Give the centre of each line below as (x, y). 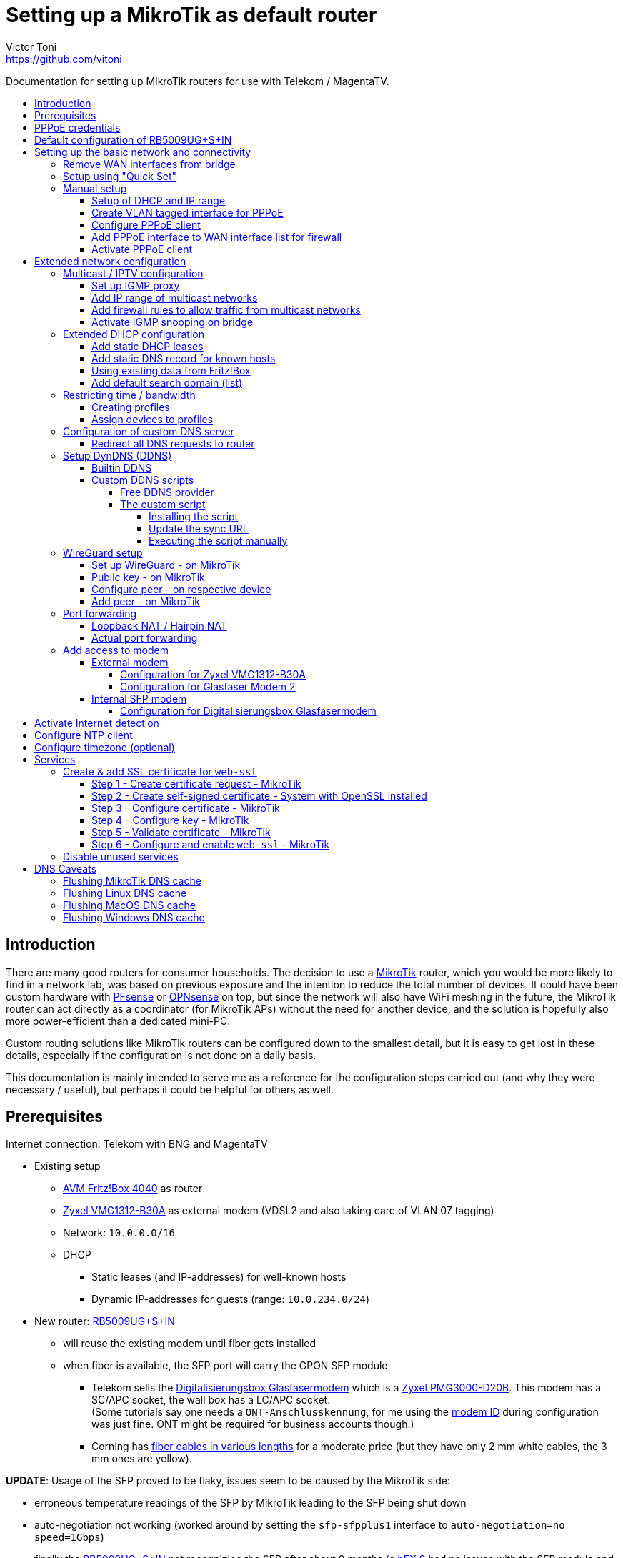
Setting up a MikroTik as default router (191, 15)
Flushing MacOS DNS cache (129, 905)
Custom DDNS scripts (143, 480)
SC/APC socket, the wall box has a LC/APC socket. (211, 1400)
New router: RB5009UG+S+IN (105, 1321)
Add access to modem (116, 650)
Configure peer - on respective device (181, 589)
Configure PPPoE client (146, 224)
